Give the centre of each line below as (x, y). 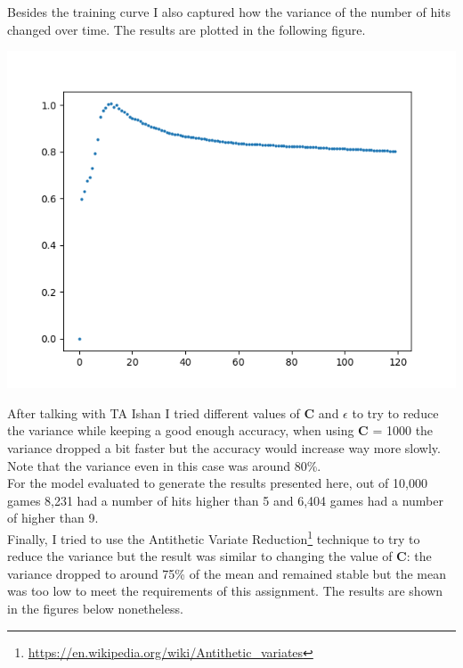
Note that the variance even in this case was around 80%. (164, 465)
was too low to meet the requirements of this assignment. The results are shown (225, 591)
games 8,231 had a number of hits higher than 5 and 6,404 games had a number (225, 500)
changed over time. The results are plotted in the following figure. (187, 29)
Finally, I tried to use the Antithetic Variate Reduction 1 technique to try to (214, 537)
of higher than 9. (53, 518)
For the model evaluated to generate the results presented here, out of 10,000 (217, 483)
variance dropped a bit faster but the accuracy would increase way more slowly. (224, 447)
